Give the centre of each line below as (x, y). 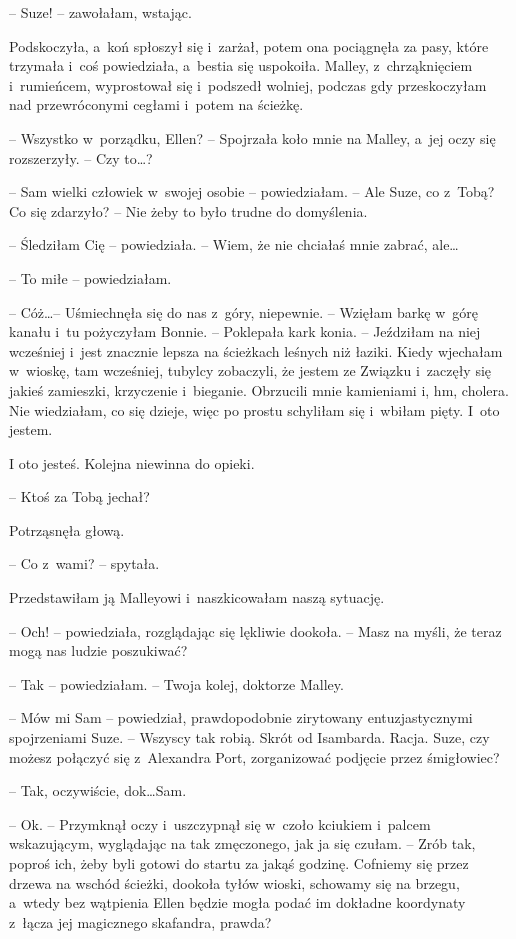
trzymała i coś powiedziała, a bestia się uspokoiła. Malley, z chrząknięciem (241, 65)
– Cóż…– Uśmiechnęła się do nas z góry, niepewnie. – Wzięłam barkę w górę (244, 311)
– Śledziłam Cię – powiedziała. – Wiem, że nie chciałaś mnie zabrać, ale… (234, 244)
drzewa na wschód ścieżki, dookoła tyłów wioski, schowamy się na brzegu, (234, 882)
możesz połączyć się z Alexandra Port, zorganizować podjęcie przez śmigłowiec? (254, 756)
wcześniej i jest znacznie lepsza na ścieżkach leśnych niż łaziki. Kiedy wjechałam (256, 350)
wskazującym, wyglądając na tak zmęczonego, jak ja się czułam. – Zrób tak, (242, 843)
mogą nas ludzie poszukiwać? (98, 650)
